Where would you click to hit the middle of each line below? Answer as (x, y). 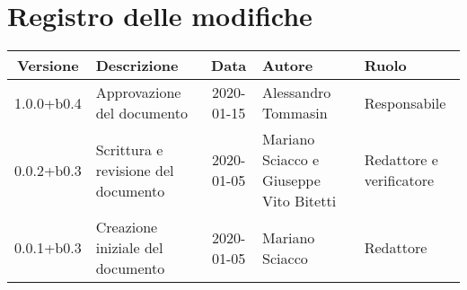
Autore (288, 66)
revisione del (135, 170)
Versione (48, 66)
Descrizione (137, 66)
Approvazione (138, 92)
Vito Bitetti (300, 201)
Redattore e (401, 160)
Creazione (127, 227)
